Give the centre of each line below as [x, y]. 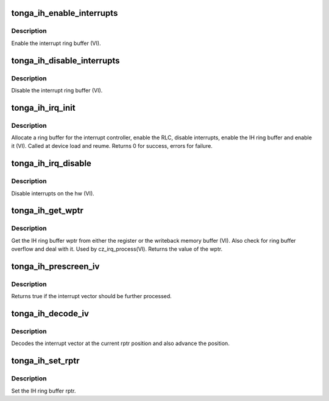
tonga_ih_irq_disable [51, 163]
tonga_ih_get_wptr [47, 211]
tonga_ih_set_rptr [45, 361]
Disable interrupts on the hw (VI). [53, 193]
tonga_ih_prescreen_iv [55, 266]
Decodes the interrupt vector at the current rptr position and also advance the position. [120, 343]
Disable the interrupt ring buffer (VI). [57, 90]
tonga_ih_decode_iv [50, 314]
